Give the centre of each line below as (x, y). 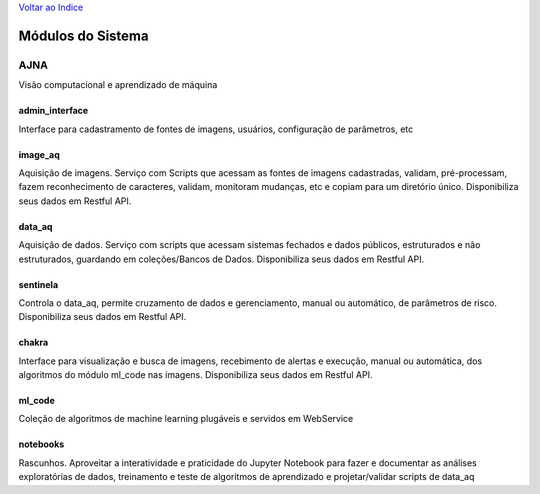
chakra (33, 342)
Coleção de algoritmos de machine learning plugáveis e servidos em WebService (186, 419)
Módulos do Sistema (83, 35)
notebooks (41, 444)
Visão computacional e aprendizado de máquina (118, 85)
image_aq (39, 154)
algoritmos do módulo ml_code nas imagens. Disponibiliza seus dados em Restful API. (196, 375)
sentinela (38, 284)
